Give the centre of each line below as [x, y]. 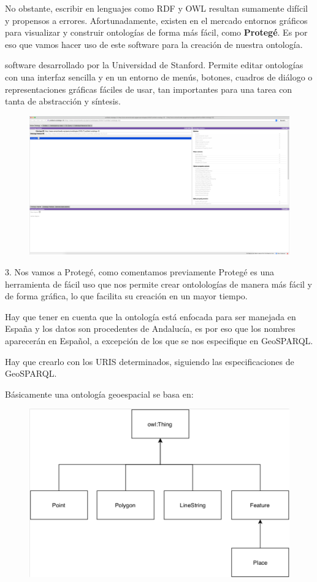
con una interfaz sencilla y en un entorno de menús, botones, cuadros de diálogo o [159, 77]
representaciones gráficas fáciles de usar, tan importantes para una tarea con [149, 89]
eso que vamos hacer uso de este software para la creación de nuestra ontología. [154, 44]
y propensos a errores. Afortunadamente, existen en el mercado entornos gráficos [156, 20]
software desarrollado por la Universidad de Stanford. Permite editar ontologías [154, 65]
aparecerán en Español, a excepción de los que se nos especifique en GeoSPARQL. [159, 340]
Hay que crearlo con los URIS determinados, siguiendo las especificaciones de [150, 361]
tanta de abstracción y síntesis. [63, 101]
